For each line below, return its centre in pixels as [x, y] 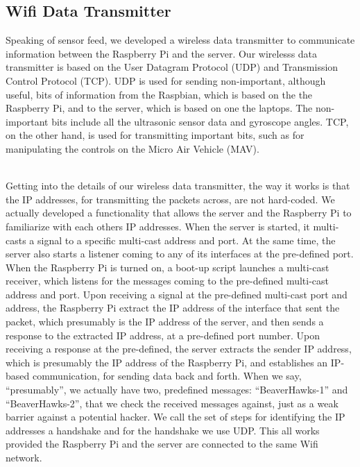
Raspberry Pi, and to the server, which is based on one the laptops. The [159, 108]
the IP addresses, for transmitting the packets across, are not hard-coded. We [170, 199]
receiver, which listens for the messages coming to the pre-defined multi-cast [168, 281]
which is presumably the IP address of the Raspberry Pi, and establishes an [167, 362]
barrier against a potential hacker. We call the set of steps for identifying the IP [175, 417]
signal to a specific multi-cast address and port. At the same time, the [187, 240]
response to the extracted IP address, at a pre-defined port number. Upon [163, 335]
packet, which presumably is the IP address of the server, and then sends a [165, 322]
